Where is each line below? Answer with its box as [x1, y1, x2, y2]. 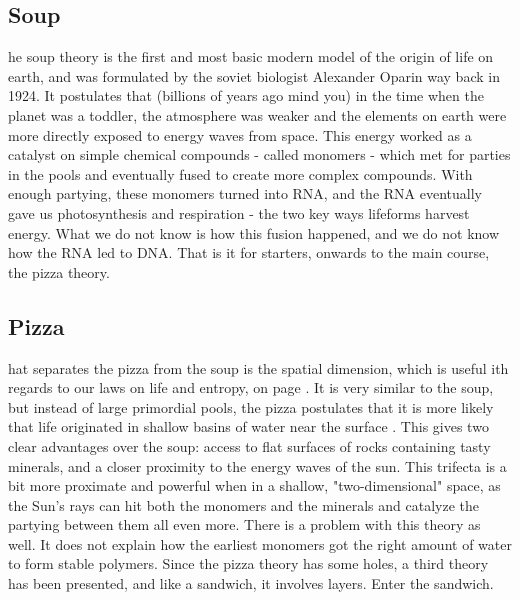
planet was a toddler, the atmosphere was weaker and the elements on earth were [8, 104, 507, 125]
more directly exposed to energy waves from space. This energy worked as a [8, 124, 472, 145]
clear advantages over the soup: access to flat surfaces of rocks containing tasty [8, 435, 491, 456]
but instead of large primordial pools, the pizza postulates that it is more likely [8, 396, 494, 417]
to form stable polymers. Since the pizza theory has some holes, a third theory [8, 553, 489, 574]
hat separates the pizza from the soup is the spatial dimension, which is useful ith [8, 357, 509, 378]
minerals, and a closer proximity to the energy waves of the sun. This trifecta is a [8, 455, 507, 476]
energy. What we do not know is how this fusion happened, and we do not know [8, 222, 500, 243]
